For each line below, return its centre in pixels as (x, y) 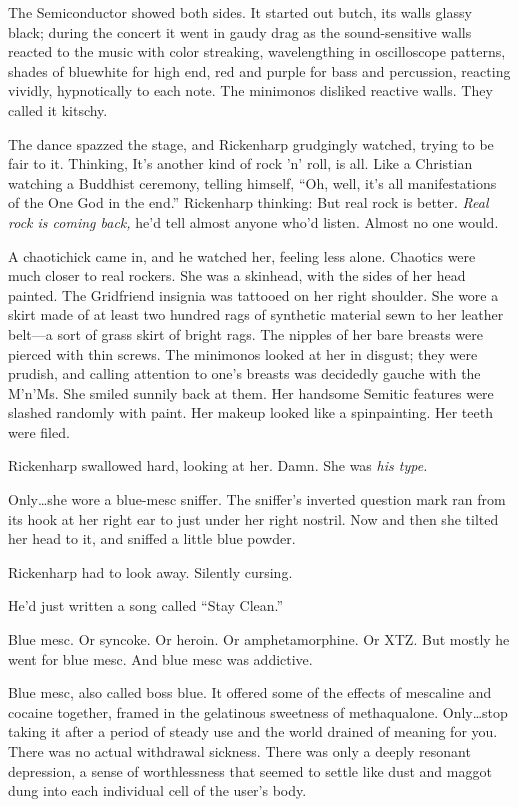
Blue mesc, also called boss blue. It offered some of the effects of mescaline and (250, 692)
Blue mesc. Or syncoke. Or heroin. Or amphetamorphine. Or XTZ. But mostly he (259, 639)
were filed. (39, 431)
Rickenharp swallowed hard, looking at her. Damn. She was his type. (218, 465)
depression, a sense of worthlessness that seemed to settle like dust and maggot (250, 770)
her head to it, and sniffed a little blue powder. (152, 538)
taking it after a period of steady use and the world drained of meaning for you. (253, 731)
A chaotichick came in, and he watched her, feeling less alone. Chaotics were (242, 255)
